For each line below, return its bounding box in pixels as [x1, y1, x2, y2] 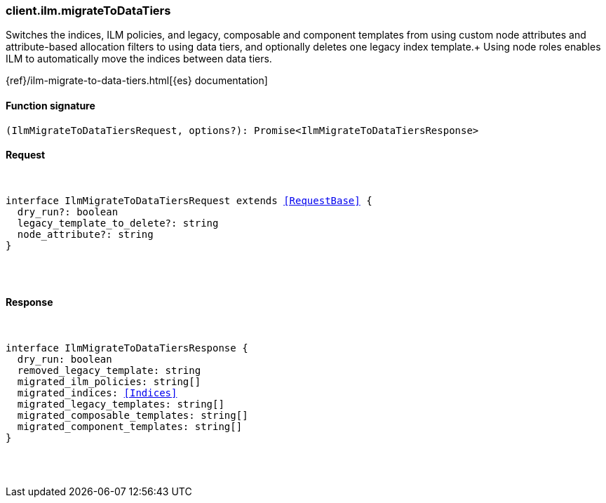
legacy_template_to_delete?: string [17, 217, 219, 229]
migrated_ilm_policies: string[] [17, 376, 201, 388]
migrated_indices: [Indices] [17, 387, 177, 399]
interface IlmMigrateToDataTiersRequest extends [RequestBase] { [6, 194, 372, 206]
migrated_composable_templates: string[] [17, 410, 248, 422]
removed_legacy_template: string [17, 365, 201, 377]
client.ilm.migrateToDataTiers [6, 4, 171, 18]
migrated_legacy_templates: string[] [17, 398, 224, 410]
